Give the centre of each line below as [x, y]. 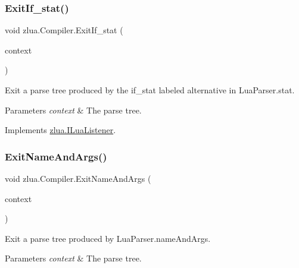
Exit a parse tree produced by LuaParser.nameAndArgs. [108, 238]
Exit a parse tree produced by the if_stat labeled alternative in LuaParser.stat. [150, 90]
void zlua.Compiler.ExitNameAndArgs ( [78, 178]
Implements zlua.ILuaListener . [60, 130]
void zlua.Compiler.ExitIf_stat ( [64, 30]
